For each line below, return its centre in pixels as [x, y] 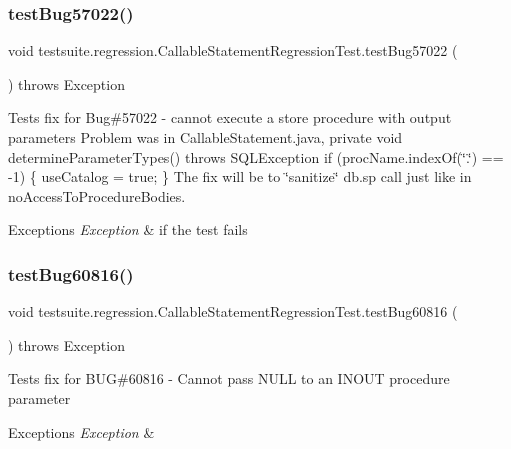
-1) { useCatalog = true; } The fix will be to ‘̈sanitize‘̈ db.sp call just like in [240, 176]
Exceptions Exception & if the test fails [128, 229]
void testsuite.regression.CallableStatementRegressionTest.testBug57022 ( [233, 50]
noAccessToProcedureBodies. [97, 195]
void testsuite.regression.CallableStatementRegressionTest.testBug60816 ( [233, 311]
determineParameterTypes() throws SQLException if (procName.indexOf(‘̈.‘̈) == [256, 156]
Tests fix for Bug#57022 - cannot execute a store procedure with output [230, 117]
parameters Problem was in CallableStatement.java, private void [205, 137]
